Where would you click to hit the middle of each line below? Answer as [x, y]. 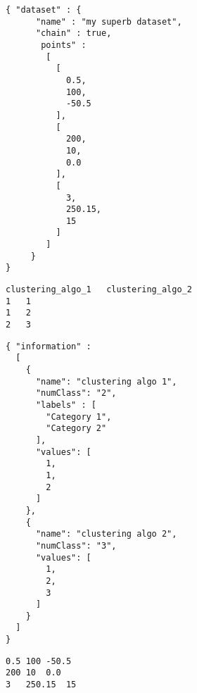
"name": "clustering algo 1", [106, 381]
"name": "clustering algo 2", [106, 534]
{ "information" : [49, 346]
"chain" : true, [74, 33]
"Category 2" [76, 429]
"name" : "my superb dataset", [109, 21]
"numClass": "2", [76, 393]
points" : [64, 45]
